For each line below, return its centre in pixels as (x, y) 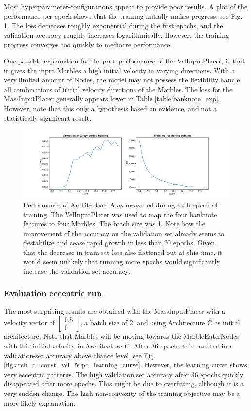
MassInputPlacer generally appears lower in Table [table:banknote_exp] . (112, 99)
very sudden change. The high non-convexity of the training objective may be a (122, 393)
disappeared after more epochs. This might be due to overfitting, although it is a (124, 384)
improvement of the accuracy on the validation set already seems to (124, 233)
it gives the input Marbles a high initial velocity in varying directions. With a (119, 70)
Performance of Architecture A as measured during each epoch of (120, 204)
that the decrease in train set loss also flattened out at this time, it (123, 252)
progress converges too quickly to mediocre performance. (88, 44)
